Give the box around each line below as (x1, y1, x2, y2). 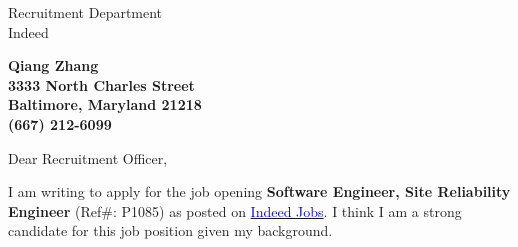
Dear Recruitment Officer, (8, 147, 168, 168)
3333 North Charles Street (8, 74, 195, 95)
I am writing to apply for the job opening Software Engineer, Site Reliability (8, 181, 511, 202)
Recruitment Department (8, 2, 163, 22)
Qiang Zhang (8, 55, 99, 76)
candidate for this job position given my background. (8, 220, 333, 241)
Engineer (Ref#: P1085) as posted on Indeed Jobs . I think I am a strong (8, 200, 462, 221)
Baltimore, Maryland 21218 (8, 94, 202, 115)
